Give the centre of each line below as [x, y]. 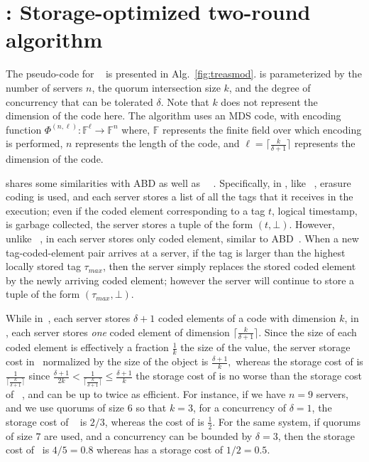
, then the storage [316, 435]
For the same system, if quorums [289, 421]
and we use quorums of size [65, 408]
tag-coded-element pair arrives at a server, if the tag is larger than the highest [176, 252]
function [24, 129]
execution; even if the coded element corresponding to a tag [136, 210]
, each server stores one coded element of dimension [118, 332]
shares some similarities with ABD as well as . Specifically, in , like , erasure [178, 182]
